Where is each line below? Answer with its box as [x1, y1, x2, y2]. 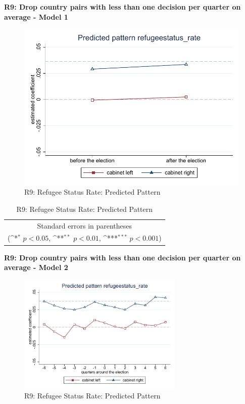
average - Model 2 [4, 262, 68, 273]
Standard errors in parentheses [37, 220, 132, 231]
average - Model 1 [4, 11, 68, 22]
